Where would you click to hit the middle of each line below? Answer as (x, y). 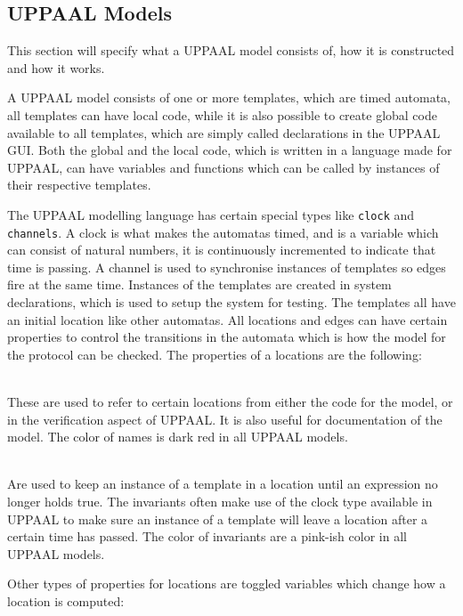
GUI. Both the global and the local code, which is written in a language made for (230, 150)
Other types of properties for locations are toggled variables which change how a (227, 584)
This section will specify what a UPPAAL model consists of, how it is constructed (231, 50)
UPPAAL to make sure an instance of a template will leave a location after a (218, 519)
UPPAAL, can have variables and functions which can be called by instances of (223, 167)
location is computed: (66, 600)
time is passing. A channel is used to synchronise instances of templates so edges (227, 267)
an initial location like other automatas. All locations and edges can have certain (227, 319)
